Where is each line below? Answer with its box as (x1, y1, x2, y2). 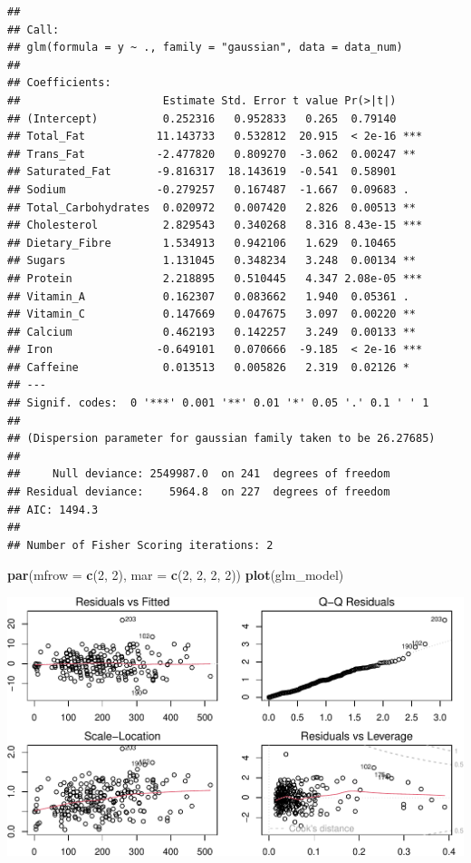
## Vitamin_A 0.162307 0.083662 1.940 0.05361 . (7, 289, 409, 303)
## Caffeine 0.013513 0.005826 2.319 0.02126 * (7, 360, 409, 374)
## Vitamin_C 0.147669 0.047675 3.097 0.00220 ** (7, 308, 417, 321)
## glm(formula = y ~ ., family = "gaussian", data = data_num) (7, 41, 403, 54)
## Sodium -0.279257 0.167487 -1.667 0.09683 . (7, 182, 409, 196)
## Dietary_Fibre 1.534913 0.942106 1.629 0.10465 (7, 236, 397, 250)
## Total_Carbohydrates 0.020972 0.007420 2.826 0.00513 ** (7, 201, 417, 214)
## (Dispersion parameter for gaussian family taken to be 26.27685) (7, 432, 436, 446)
